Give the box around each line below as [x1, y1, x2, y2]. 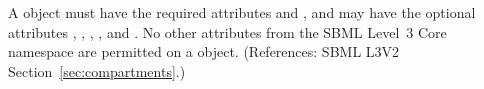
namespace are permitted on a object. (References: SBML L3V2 [8, 41, 400, 62]
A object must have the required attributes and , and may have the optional [8, 2, 476, 22]
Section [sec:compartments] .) [8, 60, 186, 81]
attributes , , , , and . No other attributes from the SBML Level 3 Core [8, 21, 447, 42]
